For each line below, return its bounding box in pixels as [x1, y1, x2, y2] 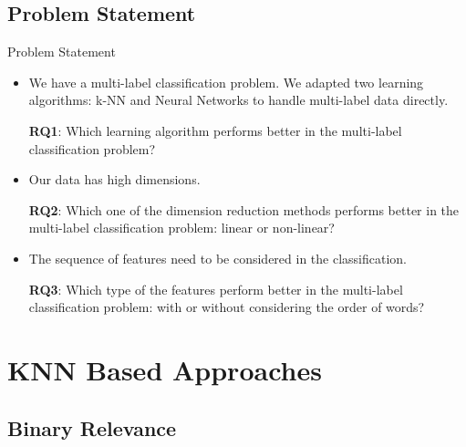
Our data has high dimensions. [28, 170, 201, 189]
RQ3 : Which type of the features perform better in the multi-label [28, 279, 403, 298]
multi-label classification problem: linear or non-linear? [28, 218, 335, 237]
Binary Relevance [7, 413, 177, 442]
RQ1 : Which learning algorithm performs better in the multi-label [28, 120, 402, 140]
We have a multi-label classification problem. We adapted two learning [28, 72, 424, 91]
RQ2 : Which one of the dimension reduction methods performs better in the [28, 200, 460, 219]
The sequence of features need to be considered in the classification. [28, 248, 407, 267]
